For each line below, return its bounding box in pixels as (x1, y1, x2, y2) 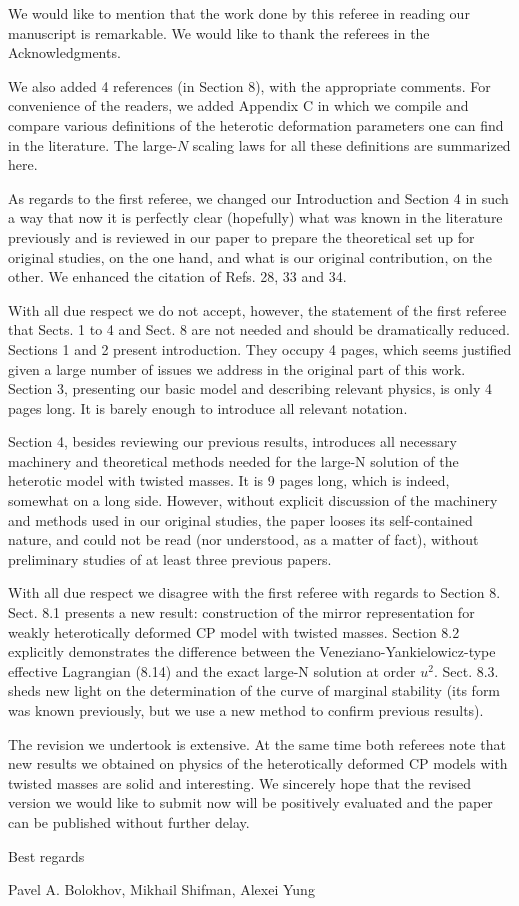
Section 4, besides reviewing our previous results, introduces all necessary (8, 431, 457, 452)
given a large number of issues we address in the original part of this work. (8, 358, 466, 379)
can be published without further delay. (8, 811, 250, 832)
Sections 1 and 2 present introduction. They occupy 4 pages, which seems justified (8, 338, 512, 359)
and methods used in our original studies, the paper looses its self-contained (8, 509, 473, 530)
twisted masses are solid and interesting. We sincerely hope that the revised (8, 772, 472, 793)
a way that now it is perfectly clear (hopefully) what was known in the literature (8, 207, 503, 228)
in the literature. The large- (8, 134, 177, 155)
